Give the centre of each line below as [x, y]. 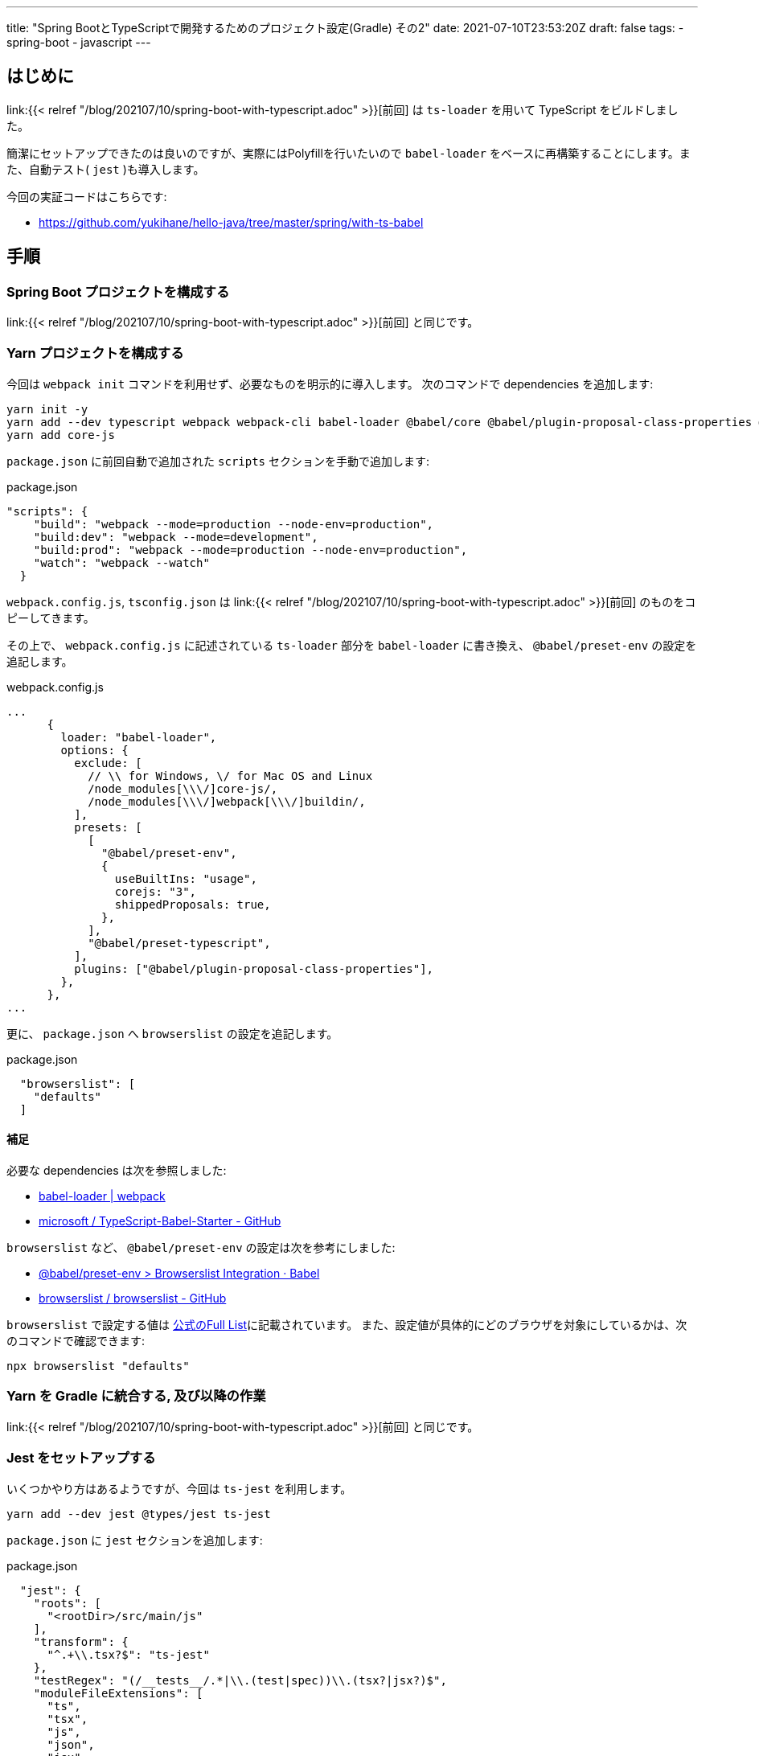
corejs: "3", [156, 891]
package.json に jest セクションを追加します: [135, 1540]
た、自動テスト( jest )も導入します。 [106, 169]
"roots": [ [68, 1603]
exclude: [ [108, 763]
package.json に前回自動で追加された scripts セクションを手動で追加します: [218, 461]
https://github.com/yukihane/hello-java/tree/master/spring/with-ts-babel [231, 222]
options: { [94, 750]
